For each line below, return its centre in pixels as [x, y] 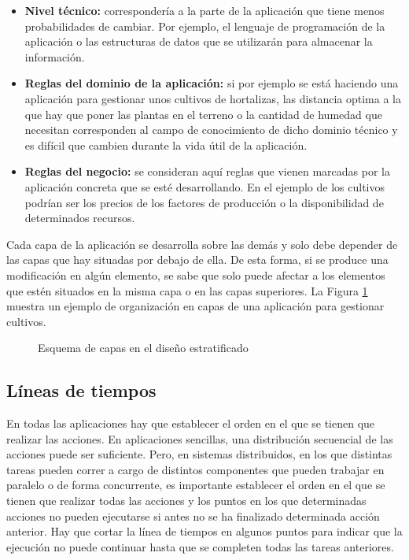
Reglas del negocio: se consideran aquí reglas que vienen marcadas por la [207, 171]
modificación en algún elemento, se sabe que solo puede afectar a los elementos [196, 274]
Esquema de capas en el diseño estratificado [143, 348]
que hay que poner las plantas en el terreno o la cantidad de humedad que [203, 114]
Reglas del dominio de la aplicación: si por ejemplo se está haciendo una [212, 83]
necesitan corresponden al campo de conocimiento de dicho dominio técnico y [211, 130]
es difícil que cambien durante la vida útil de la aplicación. [166, 145]
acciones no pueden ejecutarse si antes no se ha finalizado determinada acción [193, 515]
